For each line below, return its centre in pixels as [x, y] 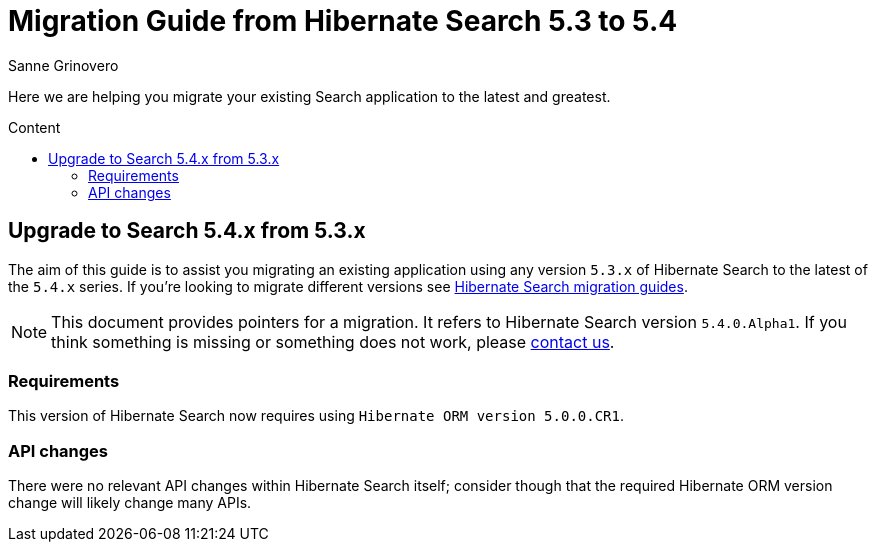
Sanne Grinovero [63, 65]
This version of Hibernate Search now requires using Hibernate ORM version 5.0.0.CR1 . [316, 416]
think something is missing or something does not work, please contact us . [333, 341]
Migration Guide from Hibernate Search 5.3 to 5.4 [343, 21]
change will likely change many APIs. [130, 503]
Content [34, 127]
